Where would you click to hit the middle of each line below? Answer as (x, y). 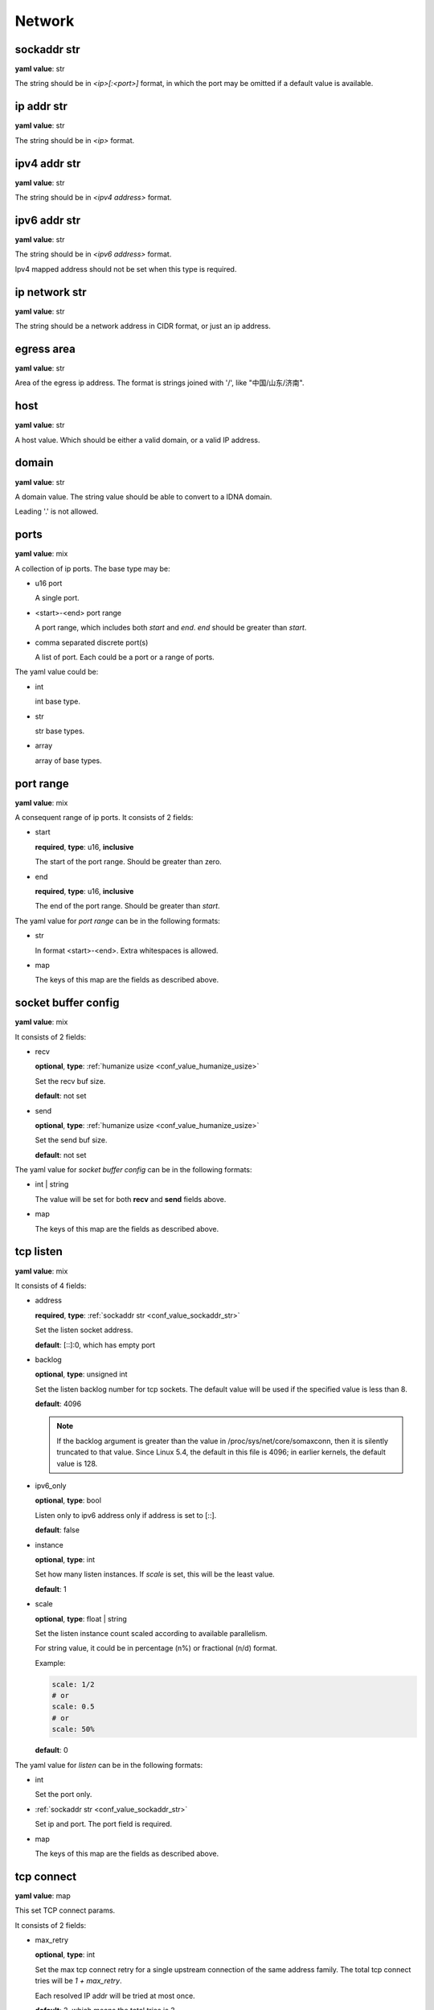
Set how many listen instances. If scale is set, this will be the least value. (155, 1574)
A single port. (57, 598)
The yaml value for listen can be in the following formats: (109, 1765)
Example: (50, 1663)
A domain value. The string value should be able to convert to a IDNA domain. (143, 496)
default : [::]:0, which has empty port (95, 1345)
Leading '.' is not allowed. (57, 511)
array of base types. (68, 761)
